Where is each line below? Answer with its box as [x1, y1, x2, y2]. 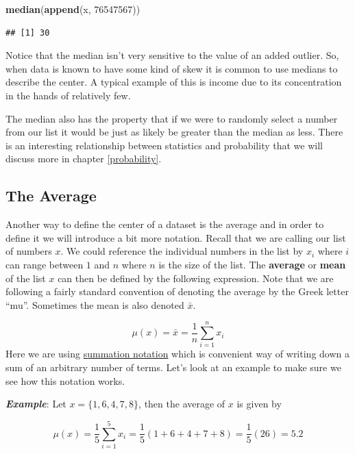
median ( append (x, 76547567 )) [5, 2, 140, 16]
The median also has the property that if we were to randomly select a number [5, 111, 338, 125]
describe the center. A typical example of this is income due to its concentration [5, 75, 342, 89]
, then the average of [138, 396, 225, 411]
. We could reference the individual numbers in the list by [60, 244, 304, 258]
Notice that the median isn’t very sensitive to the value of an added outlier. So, [5, 48, 339, 62]
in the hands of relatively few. [5, 88, 131, 102]
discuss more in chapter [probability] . [5, 151, 162, 166]
